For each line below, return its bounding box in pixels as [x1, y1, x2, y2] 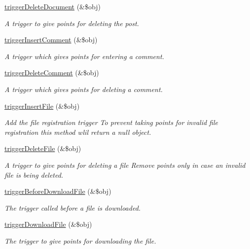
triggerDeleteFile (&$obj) [4, 143, 81, 154]
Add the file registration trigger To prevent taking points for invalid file [4, 117, 218, 127]
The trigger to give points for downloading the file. [4, 235, 156, 246]
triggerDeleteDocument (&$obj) [4, 1, 101, 11]
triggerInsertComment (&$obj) [4, 34, 98, 45]
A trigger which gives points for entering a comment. [4, 51, 164, 61]
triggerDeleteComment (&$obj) [4, 67, 99, 78]
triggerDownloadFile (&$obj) [4, 219, 92, 229]
